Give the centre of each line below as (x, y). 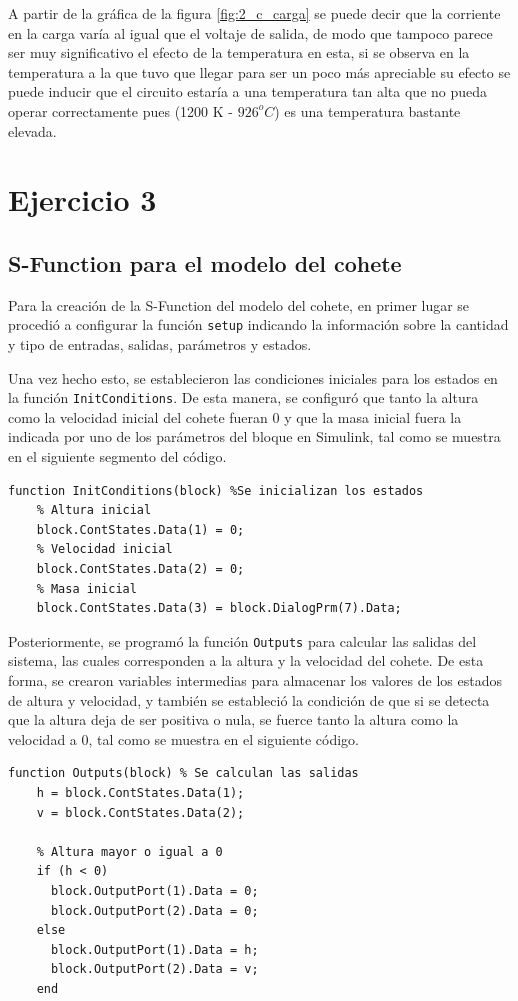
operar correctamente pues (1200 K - (120, 110)
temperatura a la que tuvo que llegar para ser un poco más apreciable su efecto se (259, 71)
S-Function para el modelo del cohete (205, 262)
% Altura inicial (94, 510)
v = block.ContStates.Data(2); (140, 812)
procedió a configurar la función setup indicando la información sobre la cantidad (258, 324)
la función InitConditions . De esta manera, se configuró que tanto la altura (243, 397)
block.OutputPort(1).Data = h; (154, 949)
